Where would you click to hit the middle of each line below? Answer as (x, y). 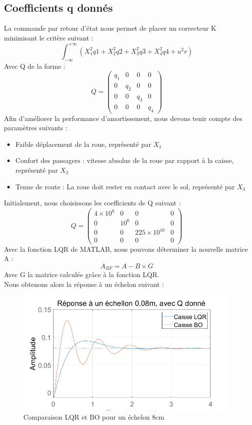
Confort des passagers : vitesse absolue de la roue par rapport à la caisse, (125, 160)
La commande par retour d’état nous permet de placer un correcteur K (110, 28)
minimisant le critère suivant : (49, 37)
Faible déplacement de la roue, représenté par (83, 144)
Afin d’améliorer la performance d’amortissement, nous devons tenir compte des (123, 118)
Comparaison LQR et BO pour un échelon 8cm (94, 417)
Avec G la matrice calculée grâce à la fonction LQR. (82, 274)
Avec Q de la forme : (35, 66)
